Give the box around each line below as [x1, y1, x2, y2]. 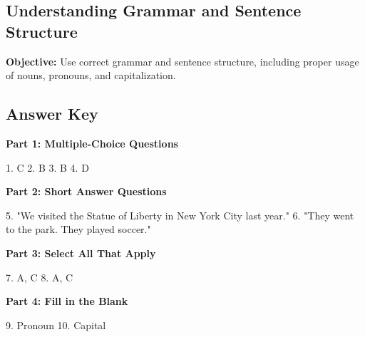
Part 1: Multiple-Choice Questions [6, 135, 178, 150]
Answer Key [6, 103, 98, 125]
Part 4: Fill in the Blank [6, 294, 128, 309]
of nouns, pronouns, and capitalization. [6, 68, 176, 83]
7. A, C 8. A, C [6, 269, 73, 284]
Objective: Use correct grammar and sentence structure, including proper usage [6, 53, 359, 68]
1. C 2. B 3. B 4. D [6, 160, 89, 175]
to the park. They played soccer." [6, 222, 151, 237]
